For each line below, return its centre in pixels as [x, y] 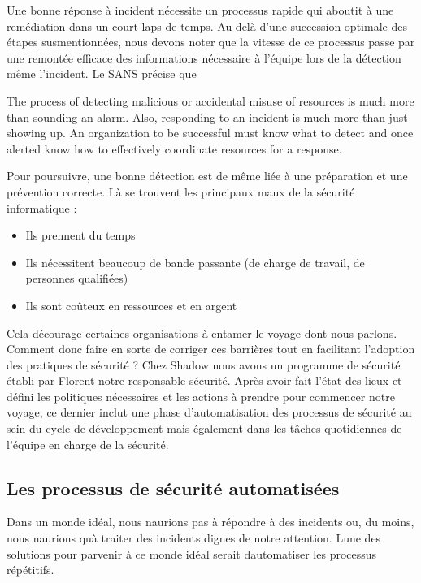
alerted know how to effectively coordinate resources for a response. [174, 148]
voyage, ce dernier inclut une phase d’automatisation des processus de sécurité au [209, 412]
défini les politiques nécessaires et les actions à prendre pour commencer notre [201, 396]
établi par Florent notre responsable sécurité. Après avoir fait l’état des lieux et [204, 380]
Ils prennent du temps [80, 235]
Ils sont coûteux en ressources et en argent [131, 305]
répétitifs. [30, 570]
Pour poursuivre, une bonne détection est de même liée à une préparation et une [207, 176]
